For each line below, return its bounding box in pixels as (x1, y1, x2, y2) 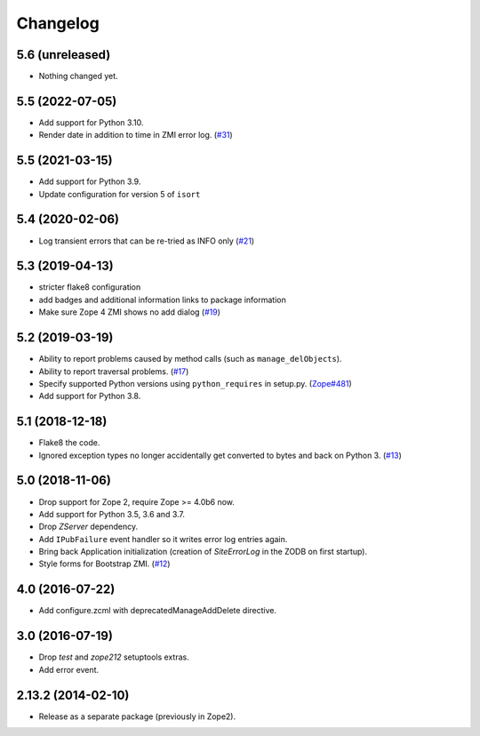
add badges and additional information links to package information (38, 294, 286, 305)
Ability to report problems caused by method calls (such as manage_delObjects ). (38, 354, 342, 364)
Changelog (16, 13, 100, 33)
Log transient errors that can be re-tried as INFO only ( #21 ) (38, 236, 255, 246)
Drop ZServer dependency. (38, 521, 139, 532)
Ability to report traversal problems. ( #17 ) (38, 365, 189, 377)
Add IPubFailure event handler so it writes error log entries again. (38, 533, 288, 544)
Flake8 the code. (38, 437, 100, 448)
